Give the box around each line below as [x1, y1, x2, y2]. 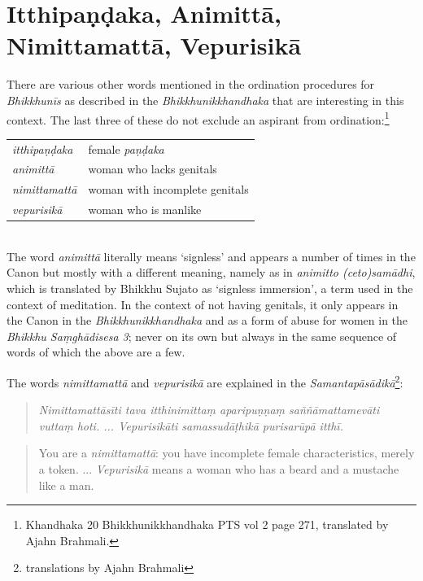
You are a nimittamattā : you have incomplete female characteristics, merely [38, 444, 415, 461]
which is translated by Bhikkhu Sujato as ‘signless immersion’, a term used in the [7, 279, 413, 296]
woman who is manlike [88, 201, 202, 218]
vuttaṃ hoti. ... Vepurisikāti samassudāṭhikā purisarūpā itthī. [38, 417, 343, 434]
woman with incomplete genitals [88, 181, 249, 198]
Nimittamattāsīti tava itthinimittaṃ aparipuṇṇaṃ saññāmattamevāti [38, 401, 380, 418]
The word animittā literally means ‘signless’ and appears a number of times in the [7, 247, 416, 264]
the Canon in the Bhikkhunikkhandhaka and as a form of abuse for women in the [7, 312, 408, 329]
